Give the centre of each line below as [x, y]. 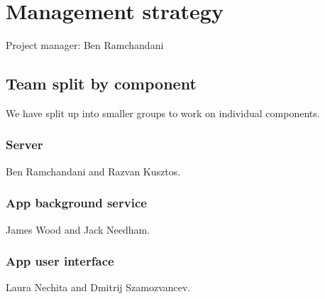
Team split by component [101, 83]
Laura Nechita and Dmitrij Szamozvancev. [98, 287]
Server [24, 145]
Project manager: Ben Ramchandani [85, 45]
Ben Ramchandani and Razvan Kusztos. [93, 171]
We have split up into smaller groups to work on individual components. [163, 113]
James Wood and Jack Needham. [78, 229]
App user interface [60, 261]
